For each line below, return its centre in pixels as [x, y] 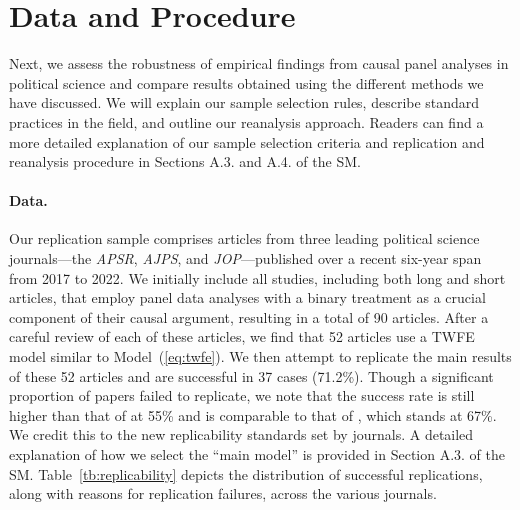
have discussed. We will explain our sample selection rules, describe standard [244, 102]
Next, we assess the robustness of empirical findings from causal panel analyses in [259, 63]
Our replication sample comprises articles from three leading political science [244, 238]
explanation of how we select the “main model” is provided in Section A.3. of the [257, 454]
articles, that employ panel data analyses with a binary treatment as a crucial [247, 297]
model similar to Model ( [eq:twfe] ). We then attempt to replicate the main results [260, 356]
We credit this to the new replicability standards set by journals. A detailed [241, 434]
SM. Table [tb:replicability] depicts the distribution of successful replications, [246, 473]
